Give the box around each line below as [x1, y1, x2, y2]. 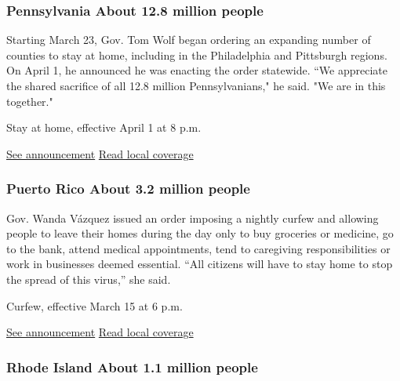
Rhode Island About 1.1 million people [6, 357, 258, 376]
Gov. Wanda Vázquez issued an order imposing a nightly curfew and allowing [6, 209, 379, 226]
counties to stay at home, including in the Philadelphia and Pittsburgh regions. [6, 46, 387, 63]
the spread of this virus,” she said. [6, 270, 171, 287]
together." [6, 93, 53, 109]
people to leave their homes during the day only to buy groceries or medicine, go [6, 225, 394, 241]
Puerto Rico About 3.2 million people [6, 179, 250, 198]
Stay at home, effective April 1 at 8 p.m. [6, 119, 202, 136]
